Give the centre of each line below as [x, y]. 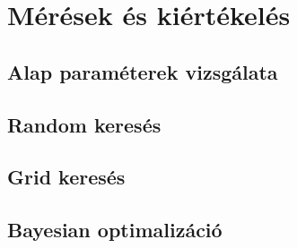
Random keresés [84, 124]
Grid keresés [66, 177]
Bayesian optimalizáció [115, 230]
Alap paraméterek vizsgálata [143, 71]
